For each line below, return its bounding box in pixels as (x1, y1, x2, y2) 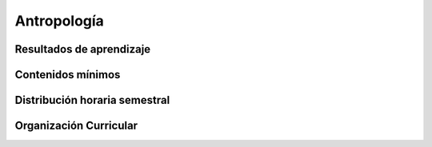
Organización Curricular (14, 119, 138, 133)
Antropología (14, 12, 104, 30)
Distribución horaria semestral (14, 93, 170, 107)
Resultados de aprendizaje (14, 42, 151, 56)
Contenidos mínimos (14, 68, 121, 81)
